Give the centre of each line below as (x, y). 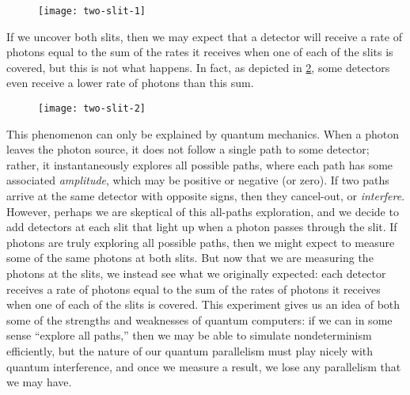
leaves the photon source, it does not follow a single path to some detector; (188, 149)
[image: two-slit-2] (92, 109)
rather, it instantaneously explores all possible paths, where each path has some (200, 164)
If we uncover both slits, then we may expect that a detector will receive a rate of (204, 36)
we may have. (39, 382)
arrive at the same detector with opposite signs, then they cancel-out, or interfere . (206, 196)
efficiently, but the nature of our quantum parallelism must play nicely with (190, 351)
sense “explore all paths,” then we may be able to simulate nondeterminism (189, 335)
